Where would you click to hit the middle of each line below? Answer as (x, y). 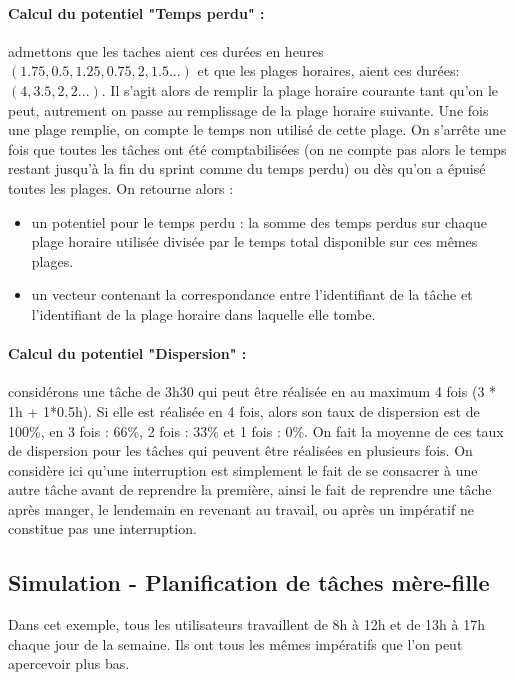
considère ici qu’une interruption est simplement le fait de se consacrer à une (243, 469)
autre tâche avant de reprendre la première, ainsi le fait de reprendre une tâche (250, 489)
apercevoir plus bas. (69, 663)
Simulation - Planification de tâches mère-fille (249, 582)
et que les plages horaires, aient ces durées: (328, 70)
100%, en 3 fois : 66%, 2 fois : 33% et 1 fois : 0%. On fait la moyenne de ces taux (256, 430)
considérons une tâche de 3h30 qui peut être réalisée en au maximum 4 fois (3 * (252, 391)
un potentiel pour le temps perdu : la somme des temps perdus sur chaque (259, 221)
